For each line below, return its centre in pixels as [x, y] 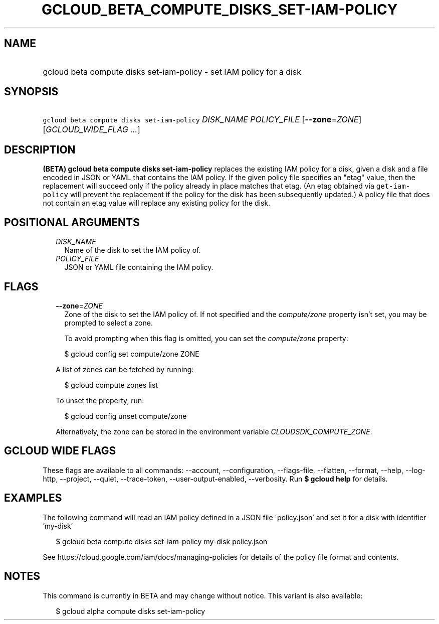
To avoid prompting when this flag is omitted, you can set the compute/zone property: [206, 338]
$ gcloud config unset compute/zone [126, 416]
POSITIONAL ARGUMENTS [72, 222]
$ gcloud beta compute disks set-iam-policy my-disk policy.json [162, 541]
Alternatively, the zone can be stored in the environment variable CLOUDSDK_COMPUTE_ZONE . [214, 431]
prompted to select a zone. [108, 323]
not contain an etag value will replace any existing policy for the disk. [157, 203]
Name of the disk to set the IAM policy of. [133, 250]
